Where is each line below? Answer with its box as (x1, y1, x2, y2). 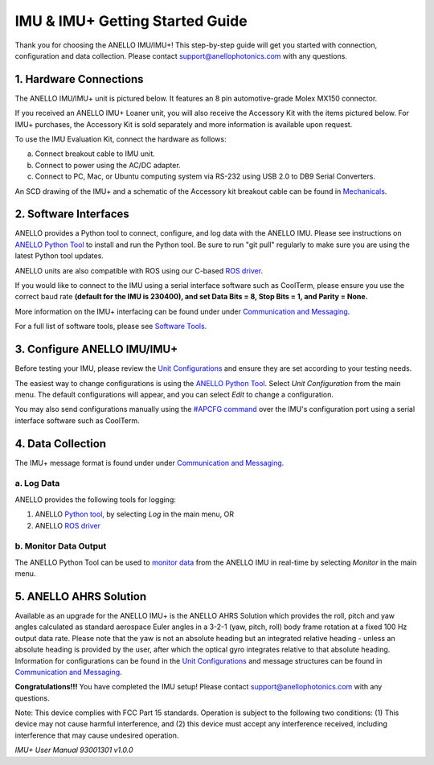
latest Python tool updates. (14, 251, 104, 261)
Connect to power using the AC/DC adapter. (35, 160, 181, 170)
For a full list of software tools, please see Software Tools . (14, 322, 207, 331)
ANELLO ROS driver (35, 520, 100, 530)
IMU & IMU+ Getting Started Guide (14, 12, 248, 30)
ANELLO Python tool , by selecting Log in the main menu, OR (35, 509, 235, 519)
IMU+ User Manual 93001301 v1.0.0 (14, 745, 133, 755)
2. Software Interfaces (14, 208, 130, 221)
